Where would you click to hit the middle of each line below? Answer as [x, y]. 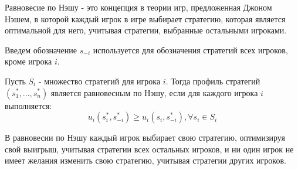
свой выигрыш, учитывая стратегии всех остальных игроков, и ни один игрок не [149, 149]
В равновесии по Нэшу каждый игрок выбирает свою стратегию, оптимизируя [145, 137]
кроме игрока [28, 61]
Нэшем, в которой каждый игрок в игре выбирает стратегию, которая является [145, 18]
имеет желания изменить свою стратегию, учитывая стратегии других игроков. [145, 160]
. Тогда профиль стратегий [213, 81]
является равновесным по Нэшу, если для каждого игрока [154, 92]
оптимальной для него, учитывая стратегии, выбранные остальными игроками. [146, 30]
